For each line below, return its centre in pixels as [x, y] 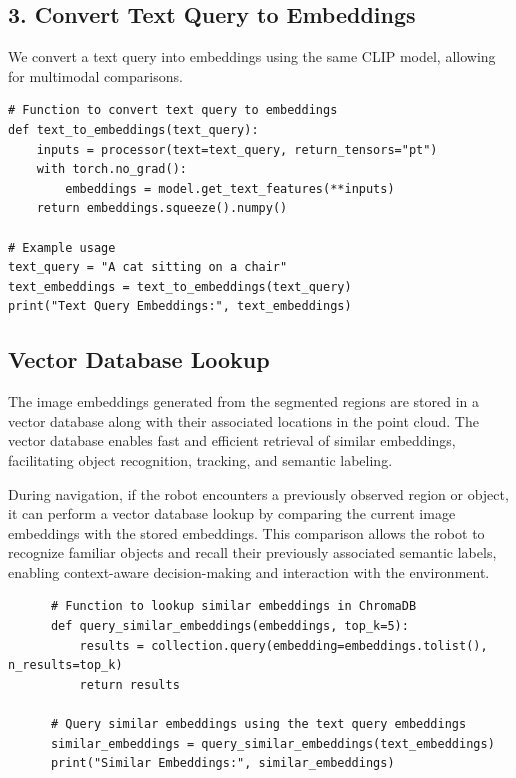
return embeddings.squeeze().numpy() [162, 208]
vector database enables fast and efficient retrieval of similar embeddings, [232, 440]
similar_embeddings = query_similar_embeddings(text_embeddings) [272, 743]
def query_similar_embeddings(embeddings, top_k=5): [229, 626]
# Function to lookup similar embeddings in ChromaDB [233, 606]
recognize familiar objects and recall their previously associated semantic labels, [252, 552]
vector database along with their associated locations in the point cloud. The [243, 420]
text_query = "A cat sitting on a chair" [148, 267]
